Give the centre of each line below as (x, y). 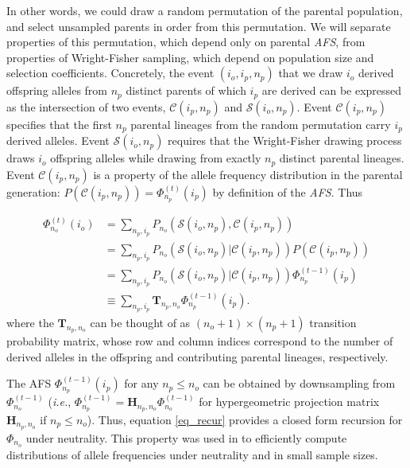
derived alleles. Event (58, 140)
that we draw (311, 73)
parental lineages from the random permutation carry (261, 124)
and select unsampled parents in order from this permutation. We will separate (199, 26)
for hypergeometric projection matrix (289, 402)
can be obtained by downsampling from (299, 383)
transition (333, 322)
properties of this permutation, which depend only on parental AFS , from (186, 42)
